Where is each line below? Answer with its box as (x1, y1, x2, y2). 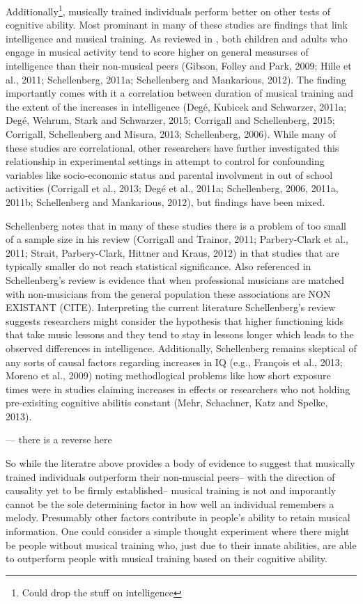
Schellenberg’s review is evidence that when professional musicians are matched (6, 272, 344, 287)
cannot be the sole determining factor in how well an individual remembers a (6, 496, 334, 511)
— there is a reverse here (6, 432, 112, 447)
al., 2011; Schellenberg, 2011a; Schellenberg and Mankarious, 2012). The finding (6, 72, 346, 86)
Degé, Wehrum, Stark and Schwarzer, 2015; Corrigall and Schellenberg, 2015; (6, 113, 335, 127)
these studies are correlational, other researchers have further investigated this (6, 140, 339, 154)
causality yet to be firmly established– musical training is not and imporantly (6, 483, 337, 498)
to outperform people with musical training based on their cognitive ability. (6, 551, 327, 566)
